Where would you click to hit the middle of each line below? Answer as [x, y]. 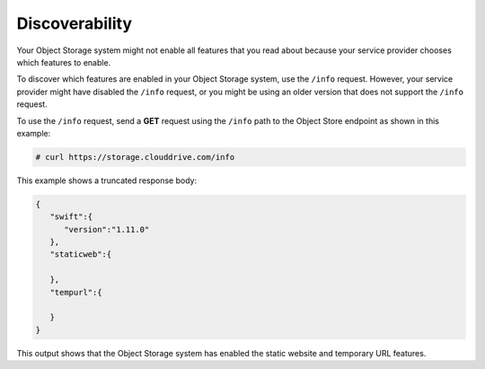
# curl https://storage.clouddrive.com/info [135, 157]
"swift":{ [71, 217]
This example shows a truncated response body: [107, 180]
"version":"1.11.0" [107, 229]
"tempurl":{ [76, 292]
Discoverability [75, 23]
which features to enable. [64, 62]
